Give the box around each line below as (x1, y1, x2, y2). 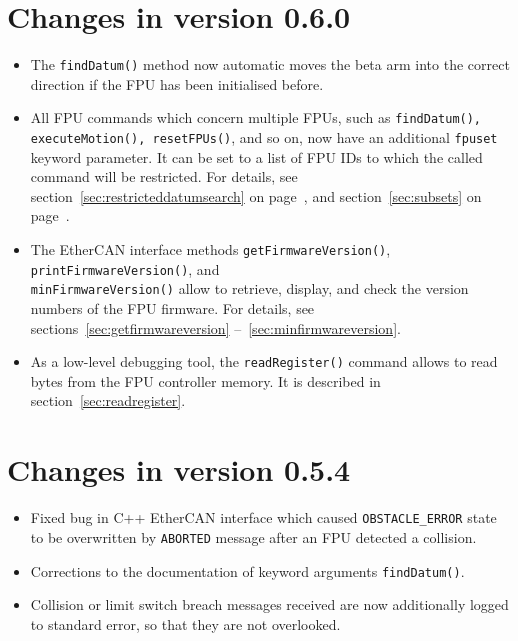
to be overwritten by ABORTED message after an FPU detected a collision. (30, 526, 477, 547)
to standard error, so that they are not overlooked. (30, 613, 341, 634)
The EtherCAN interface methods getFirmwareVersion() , (30, 239, 391, 260)
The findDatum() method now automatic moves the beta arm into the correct (30, 54, 510, 75)
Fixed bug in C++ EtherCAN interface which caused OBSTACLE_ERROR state (30, 507, 497, 528)
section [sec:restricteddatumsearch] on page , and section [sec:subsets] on (30, 185, 482, 206)
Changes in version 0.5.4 (7, 449, 351, 490)
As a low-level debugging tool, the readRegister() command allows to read (30, 351, 498, 372)
